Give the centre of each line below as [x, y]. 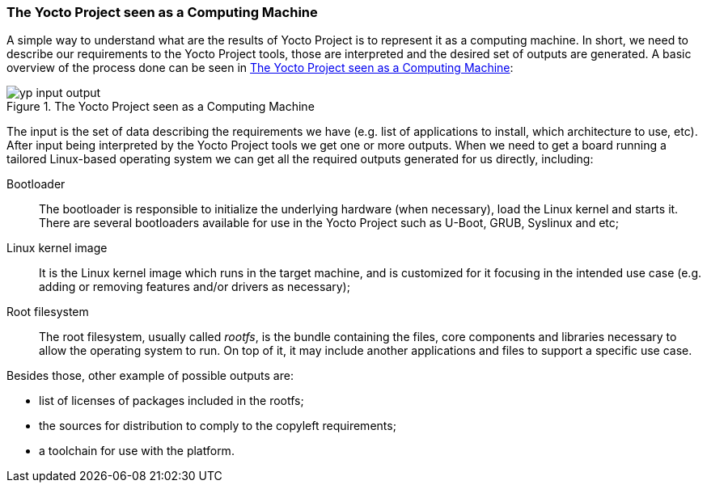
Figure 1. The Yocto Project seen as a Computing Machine [161, 107]
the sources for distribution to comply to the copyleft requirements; [218, 426]
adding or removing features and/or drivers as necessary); [195, 287]
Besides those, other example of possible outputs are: [150, 376]
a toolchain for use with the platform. [137, 451]
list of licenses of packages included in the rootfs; [171, 401]
